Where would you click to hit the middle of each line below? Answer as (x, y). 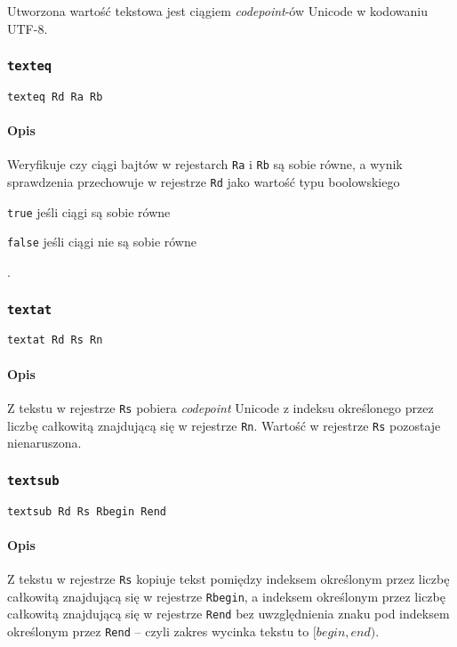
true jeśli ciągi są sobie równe (89, 211)
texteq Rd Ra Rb (55, 97)
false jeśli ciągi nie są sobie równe (102, 242)
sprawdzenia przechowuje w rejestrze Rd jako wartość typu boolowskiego (204, 182)
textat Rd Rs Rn (55, 340)
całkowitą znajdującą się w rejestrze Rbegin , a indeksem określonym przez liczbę (226, 596)
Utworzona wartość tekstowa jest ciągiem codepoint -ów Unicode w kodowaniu (217, 11)
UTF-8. (28, 28)
